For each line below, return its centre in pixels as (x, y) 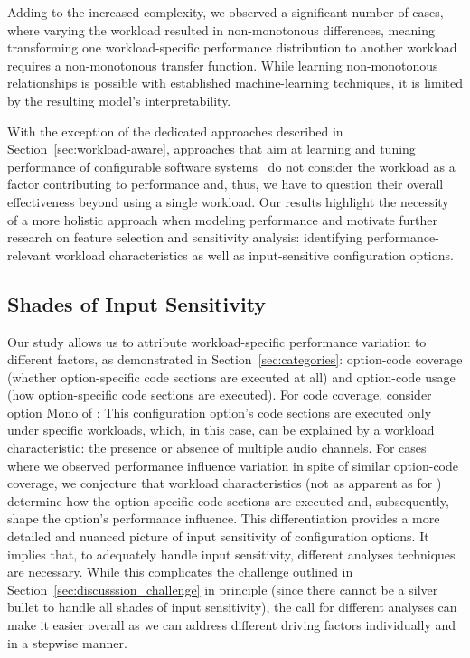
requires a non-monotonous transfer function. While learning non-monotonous (223, 65)
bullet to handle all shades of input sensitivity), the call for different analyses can (232, 607)
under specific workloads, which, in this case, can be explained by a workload (221, 430)
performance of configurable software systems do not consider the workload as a (231, 166)
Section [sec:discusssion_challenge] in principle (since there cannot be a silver (223, 589)
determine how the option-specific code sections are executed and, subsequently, (228, 500)
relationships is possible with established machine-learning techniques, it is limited (235, 83)
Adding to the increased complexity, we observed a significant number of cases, (226, 12)
